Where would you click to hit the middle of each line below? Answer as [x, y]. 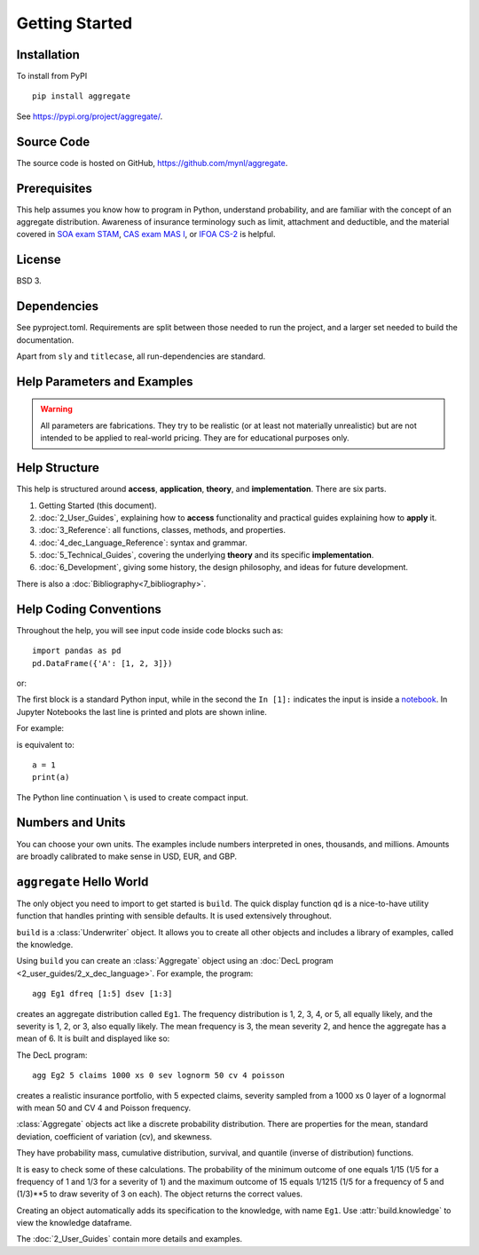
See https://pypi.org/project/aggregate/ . [90, 116]
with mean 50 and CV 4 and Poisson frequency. [104, 1108]
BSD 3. [29, 281]
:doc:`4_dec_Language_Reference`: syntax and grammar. [143, 543]
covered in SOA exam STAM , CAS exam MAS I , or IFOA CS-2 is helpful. [146, 234]
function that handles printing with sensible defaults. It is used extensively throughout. [174, 916]
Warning [56, 409]
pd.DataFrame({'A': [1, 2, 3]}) [102, 663]
